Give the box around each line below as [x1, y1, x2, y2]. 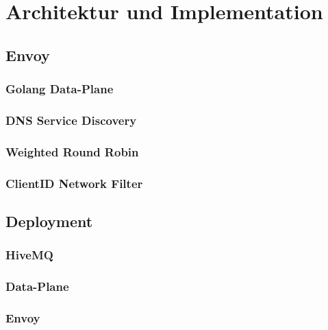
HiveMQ [5, 246, 53, 263]
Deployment [5, 210, 93, 231]
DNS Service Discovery [5, 111, 137, 128]
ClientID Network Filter [5, 174, 143, 191]
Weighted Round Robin [5, 143, 139, 160]
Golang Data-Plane [5, 80, 114, 97]
